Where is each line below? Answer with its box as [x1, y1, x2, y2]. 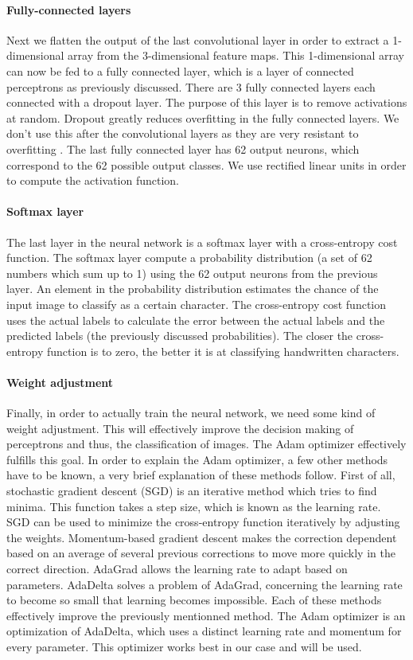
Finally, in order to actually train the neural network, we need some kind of [6, 404, 376, 421]
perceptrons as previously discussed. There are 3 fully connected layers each [6, 78, 376, 95]
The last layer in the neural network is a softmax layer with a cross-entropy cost [6, 233, 398, 250]
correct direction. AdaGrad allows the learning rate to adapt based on [6, 560, 348, 577]
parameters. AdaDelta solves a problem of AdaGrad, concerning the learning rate [6, 576, 403, 592]
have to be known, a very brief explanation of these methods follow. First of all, [6, 467, 395, 483]
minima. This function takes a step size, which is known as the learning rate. [6, 498, 381, 514]
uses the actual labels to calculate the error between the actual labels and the [6, 311, 385, 328]
